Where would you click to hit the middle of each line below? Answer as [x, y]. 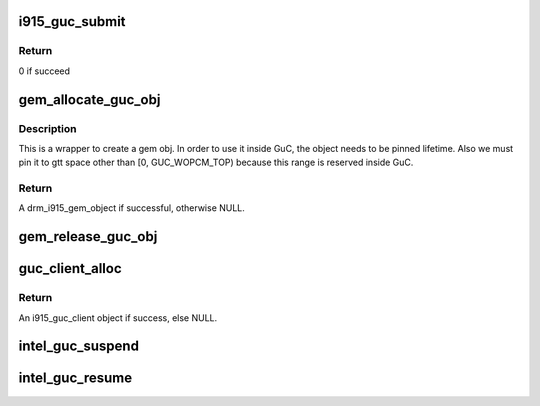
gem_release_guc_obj [88, 236]
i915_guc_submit [72, 21]
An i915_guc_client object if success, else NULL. [118, 317]
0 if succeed [44, 71]
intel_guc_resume [75, 378]
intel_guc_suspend [79, 346]
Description [47, 128]
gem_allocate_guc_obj [89, 99]
